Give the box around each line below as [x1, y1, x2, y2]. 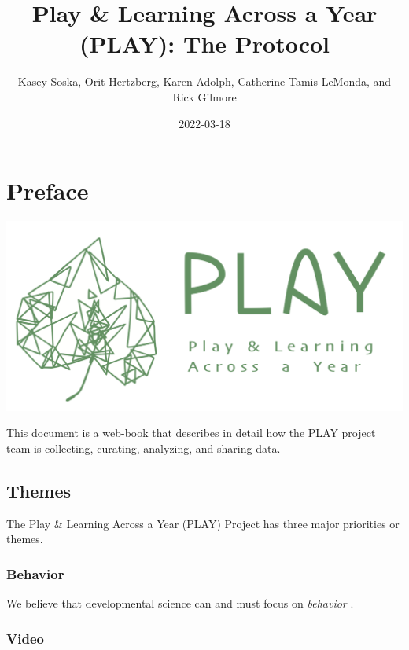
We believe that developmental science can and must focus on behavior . [6, 595, 354, 611]
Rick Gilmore [172, 88, 237, 105]
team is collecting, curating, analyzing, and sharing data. [6, 439, 281, 456]
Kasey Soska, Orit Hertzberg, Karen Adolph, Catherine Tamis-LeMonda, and [17, 73, 392, 90]
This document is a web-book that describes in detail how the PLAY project [6, 424, 376, 441]
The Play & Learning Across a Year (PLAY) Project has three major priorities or [6, 515, 400, 531]
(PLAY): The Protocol [79, 28, 330, 60]
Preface [6, 174, 89, 207]
